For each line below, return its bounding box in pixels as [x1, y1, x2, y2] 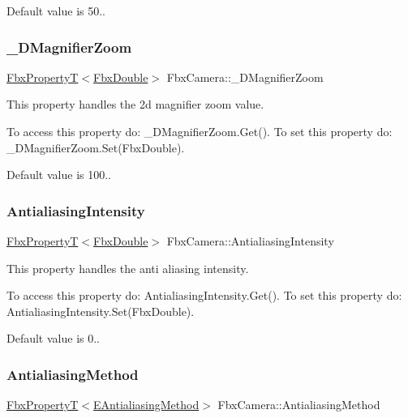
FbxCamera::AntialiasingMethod [217, 396, 380, 413]
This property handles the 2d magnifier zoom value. [6, 96, 264, 113]
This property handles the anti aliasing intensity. [6, 259, 249, 276]
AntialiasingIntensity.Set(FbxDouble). [6, 302, 195, 319]
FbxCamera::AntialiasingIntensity [166, 232, 334, 249]
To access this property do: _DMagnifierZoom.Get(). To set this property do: [6, 123, 393, 139]
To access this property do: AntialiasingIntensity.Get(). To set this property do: [6, 287, 402, 304]
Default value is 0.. [6, 330, 100, 347]
